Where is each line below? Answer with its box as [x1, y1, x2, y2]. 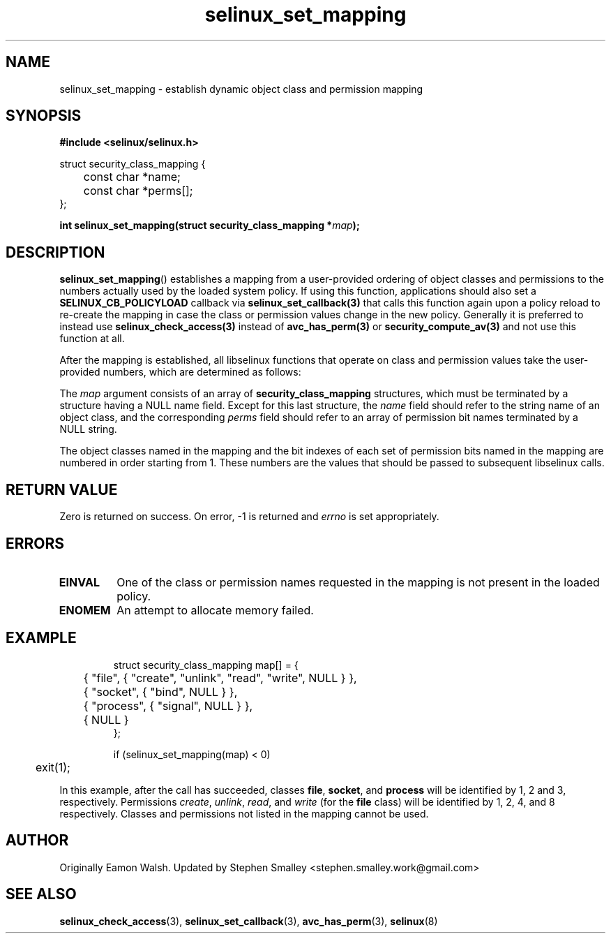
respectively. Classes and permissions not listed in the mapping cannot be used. [59, 807, 429, 820]
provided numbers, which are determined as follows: [59, 366, 301, 378]
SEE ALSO [6, 885, 77, 903]
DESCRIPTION [6, 243, 105, 261]
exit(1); [36, 760, 70, 774]
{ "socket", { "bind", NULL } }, [83, 684, 238, 699]
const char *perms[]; [83, 184, 193, 198]
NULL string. [59, 423, 117, 436]
